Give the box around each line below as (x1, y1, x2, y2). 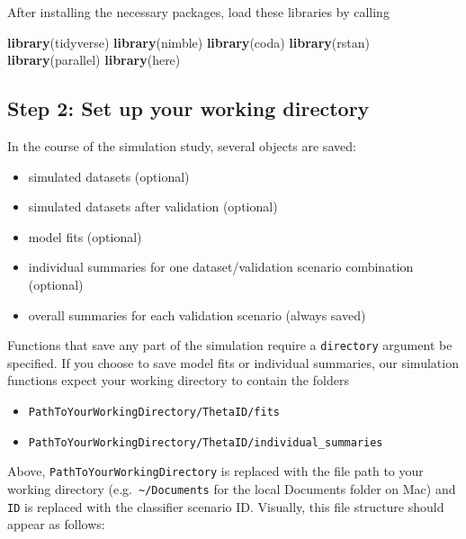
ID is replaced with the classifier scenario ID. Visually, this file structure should (7, 497, 444, 516)
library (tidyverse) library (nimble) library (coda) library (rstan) (7, 32, 370, 51)
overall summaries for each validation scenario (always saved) (28, 305, 366, 324)
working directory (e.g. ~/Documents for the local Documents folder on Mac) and (7, 479, 456, 498)
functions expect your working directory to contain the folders (7, 371, 349, 390)
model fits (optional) (28, 227, 142, 246)
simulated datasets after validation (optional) (28, 197, 278, 216)
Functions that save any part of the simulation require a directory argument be (7, 336, 453, 355)
